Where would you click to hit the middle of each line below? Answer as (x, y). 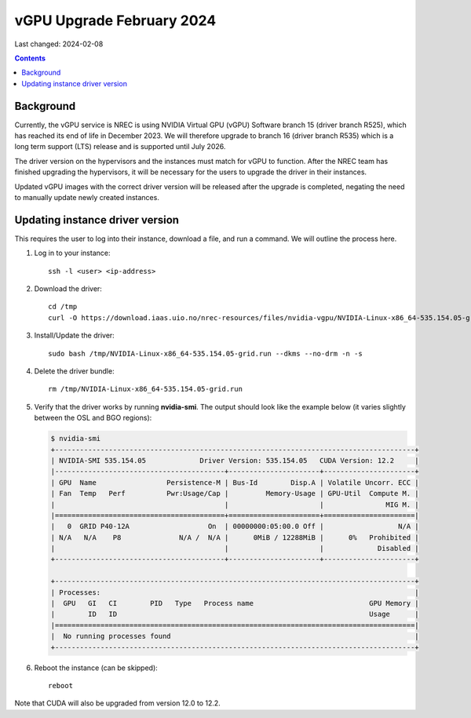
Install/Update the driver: (75, 335)
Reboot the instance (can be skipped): (96, 668)
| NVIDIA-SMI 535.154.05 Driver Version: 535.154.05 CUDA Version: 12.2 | (235, 460)
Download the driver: (68, 289)
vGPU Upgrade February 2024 (115, 20)
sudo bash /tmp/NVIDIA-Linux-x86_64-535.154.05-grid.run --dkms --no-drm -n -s (205, 354)
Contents (30, 58)
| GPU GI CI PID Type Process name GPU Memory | (235, 603)
